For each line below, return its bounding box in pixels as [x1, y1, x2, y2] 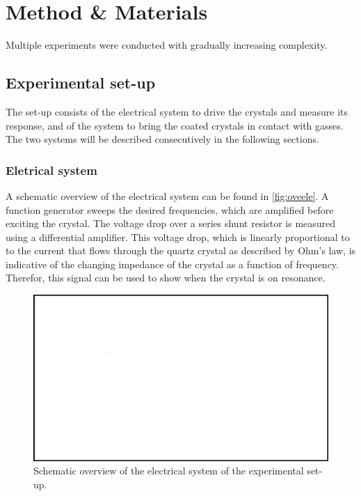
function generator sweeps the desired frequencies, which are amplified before [6, 202, 334, 217]
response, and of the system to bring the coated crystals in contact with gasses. [6, 118, 344, 132]
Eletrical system [6, 161, 97, 178]
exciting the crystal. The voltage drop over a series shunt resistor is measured [6, 216, 336, 231]
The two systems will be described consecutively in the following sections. [6, 132, 319, 146]
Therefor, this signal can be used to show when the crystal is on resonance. [6, 270, 326, 285]
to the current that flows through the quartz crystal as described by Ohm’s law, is [6, 243, 356, 258]
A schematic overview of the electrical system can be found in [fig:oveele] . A [6, 188, 329, 203]
